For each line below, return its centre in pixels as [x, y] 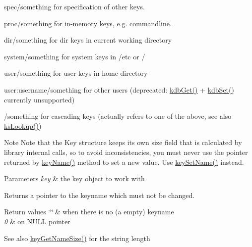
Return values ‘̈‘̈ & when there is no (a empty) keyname [89, 212]
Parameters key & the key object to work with [74, 178]
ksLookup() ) [23, 125]
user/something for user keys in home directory [76, 73]
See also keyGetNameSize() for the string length [77, 238]
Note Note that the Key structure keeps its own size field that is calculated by [123, 142]
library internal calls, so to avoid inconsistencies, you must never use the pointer [126, 152]
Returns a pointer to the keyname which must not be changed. [99, 195]
